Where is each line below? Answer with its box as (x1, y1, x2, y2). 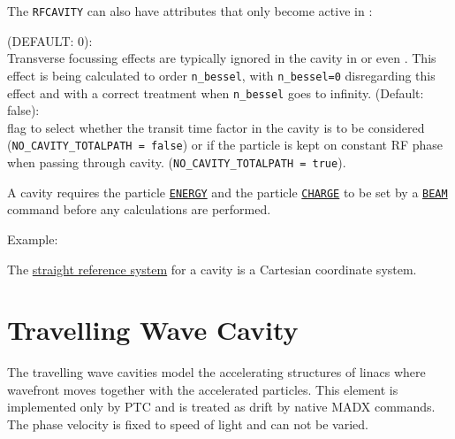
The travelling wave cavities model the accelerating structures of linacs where (7, 363, 426, 381)
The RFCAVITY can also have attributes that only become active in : (7, 2, 373, 19)
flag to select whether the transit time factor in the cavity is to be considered (7, 118, 425, 136)
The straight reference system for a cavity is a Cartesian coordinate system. (7, 259, 417, 278)
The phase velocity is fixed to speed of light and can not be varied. (7, 415, 368, 433)
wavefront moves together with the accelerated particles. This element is (7, 380, 398, 398)
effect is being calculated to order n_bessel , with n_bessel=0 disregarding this (7, 65, 436, 84)
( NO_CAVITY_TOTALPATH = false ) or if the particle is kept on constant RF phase (7, 135, 444, 154)
